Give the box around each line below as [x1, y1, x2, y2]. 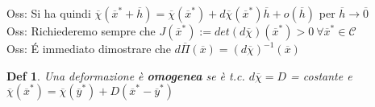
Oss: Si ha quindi [6, 5, 91, 21]
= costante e [290, 67, 352, 84]
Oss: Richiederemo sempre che [6, 23, 156, 39]
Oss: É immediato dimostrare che [6, 40, 171, 56]
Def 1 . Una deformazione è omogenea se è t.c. [6, 67, 245, 84]
